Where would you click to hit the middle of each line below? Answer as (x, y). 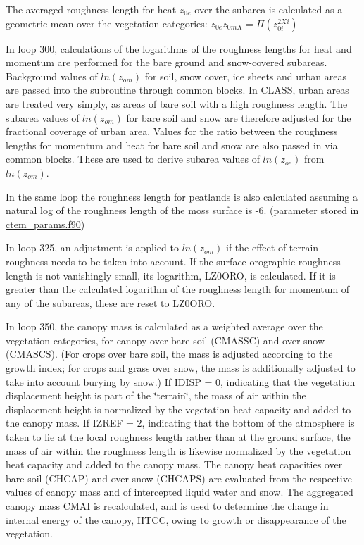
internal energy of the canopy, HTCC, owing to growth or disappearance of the (176, 519)
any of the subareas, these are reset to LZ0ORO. (111, 302)
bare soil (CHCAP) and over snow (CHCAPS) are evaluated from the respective (179, 478)
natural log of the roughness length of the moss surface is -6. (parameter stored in (182, 210)
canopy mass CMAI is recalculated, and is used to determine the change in (167, 506)
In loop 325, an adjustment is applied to (92, 248)
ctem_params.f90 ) (45, 224)
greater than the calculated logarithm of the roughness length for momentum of (178, 289)
